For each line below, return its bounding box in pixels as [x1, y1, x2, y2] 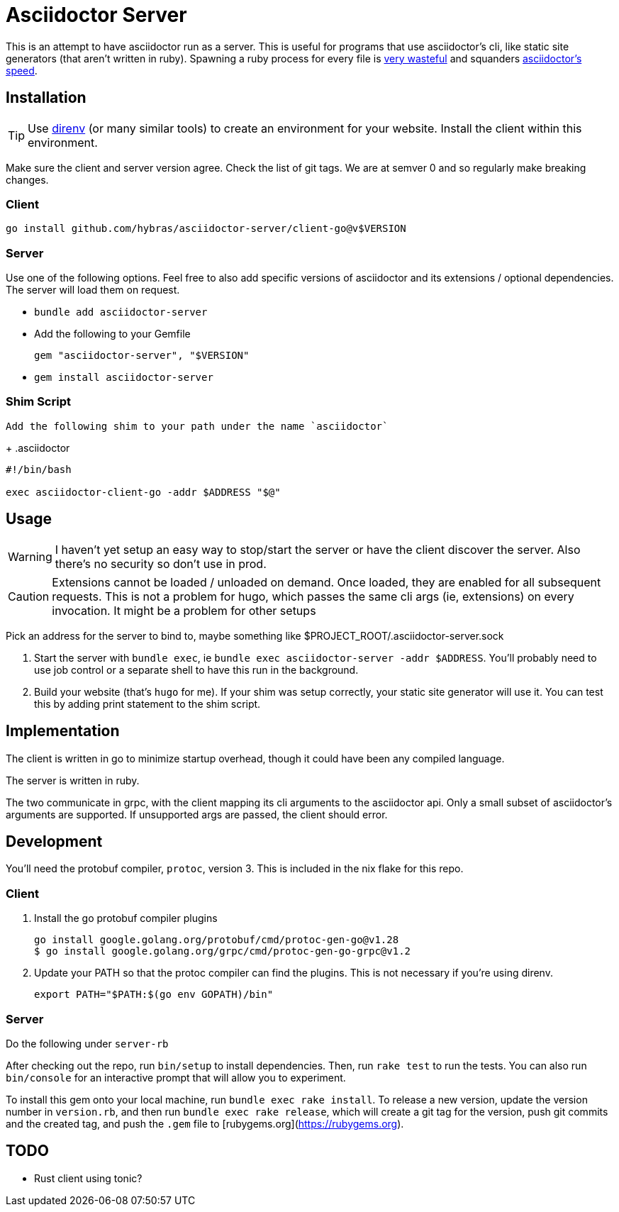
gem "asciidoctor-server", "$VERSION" [34, 350, 250, 362]
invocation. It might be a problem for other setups [52, 603, 316, 618]
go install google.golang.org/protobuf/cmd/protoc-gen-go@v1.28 [34, 934, 399, 946]
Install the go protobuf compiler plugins [34, 912, 218, 925]
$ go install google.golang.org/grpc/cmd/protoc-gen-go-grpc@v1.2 [34, 945, 411, 957]
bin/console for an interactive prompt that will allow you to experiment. [6, 1071, 346, 1084]
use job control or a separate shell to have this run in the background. [34, 663, 359, 676]
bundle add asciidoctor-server [34, 306, 208, 318]
